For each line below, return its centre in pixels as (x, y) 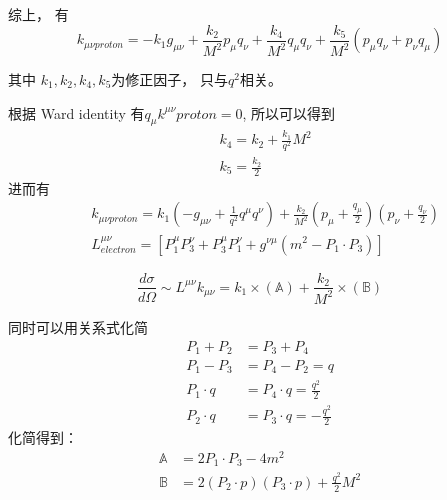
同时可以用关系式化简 (78, 326)
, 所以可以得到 (289, 112)
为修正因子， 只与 (169, 79)
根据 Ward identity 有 (76, 112)
